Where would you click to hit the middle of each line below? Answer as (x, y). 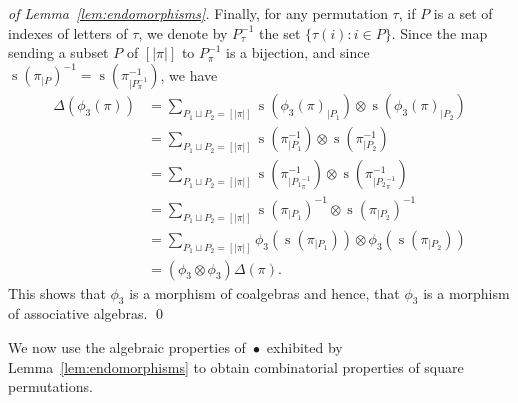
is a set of (463, 13)
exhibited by (304, 347)
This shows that (57, 292)
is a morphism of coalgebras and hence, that (264, 292)
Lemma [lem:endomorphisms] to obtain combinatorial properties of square (236, 366)
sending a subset (58, 52)
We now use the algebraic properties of (127, 347)
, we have (189, 74)
